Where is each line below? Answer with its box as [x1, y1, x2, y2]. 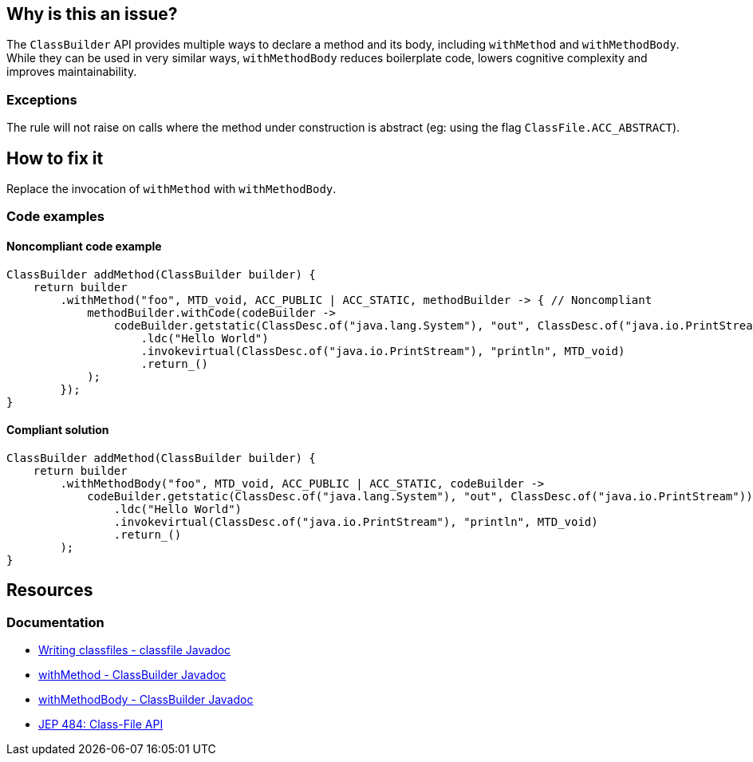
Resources [6, 580, 93, 601]
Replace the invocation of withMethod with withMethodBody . [6, 182, 337, 196]
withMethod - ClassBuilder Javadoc [38, 668, 227, 682]
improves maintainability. [6, 65, 137, 79]
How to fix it [6, 148, 104, 168]
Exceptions [6, 91, 77, 108]
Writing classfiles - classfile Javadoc [38, 643, 231, 657]
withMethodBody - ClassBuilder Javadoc [38, 693, 254, 707]
